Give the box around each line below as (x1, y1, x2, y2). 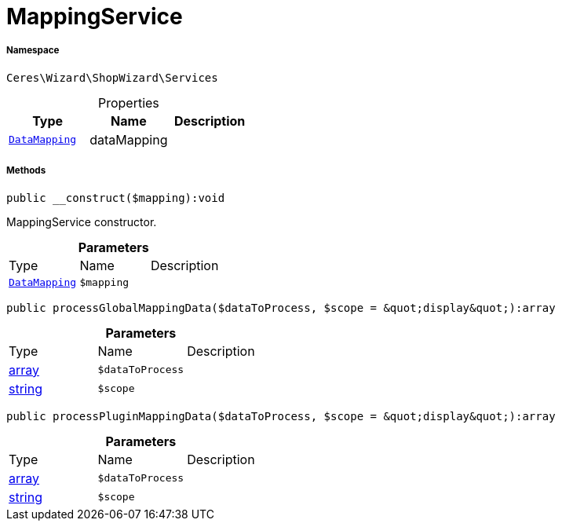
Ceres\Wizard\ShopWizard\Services (6, 71, 218, 84)
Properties (97, 94, 159, 111)
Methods (6, 165, 46, 177)
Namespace (6, 45, 60, 57)
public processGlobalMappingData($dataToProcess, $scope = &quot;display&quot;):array (6, 301, 556, 314)
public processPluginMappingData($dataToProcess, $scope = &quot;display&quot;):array (6, 409, 556, 423)
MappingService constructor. (6, 214, 157, 229)
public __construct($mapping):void (6, 191, 225, 204)
